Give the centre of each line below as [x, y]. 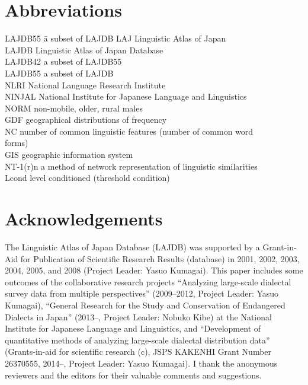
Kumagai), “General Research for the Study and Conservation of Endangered [145, 305]
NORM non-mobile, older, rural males [74, 108]
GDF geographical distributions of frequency [86, 120]
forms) [17, 143]
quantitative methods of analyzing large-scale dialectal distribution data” [137, 340]
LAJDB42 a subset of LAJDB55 [63, 61]
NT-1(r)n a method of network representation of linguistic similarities [131, 166]
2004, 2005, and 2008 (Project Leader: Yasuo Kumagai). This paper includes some [154, 270]
